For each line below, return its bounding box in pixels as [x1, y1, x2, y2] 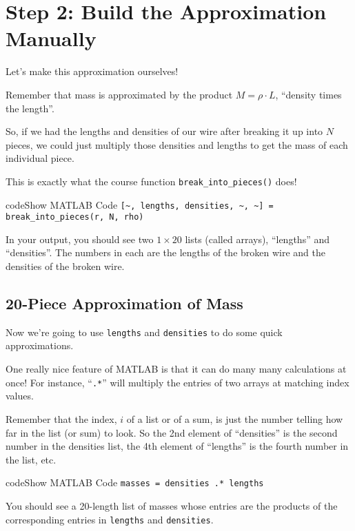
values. [6, 388, 34, 403]
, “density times [275, 87, 342, 101]
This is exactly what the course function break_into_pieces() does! [6, 174, 297, 188]
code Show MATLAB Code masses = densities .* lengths [6, 475, 264, 490]
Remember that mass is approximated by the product [6, 87, 233, 101]
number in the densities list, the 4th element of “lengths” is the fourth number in [6, 439, 349, 453]
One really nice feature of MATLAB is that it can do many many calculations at [6, 362, 347, 376]
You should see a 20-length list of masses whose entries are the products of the [6, 498, 338, 512]
